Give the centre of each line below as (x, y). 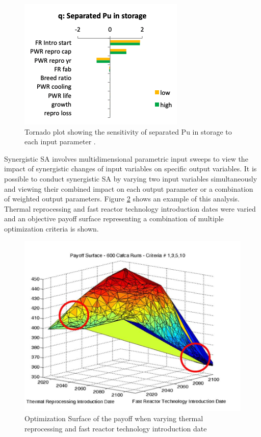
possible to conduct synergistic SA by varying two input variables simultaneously (131, 178)
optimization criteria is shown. (51, 228)
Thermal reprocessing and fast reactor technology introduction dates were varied (130, 208)
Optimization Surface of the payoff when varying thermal (114, 418)
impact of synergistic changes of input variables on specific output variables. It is (130, 169)
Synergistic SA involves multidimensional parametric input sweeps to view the (126, 158)
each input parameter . (60, 142)
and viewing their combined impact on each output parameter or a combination (129, 188)
